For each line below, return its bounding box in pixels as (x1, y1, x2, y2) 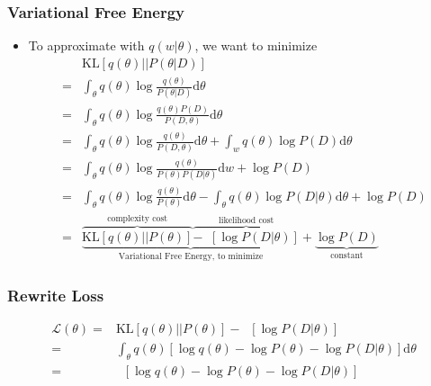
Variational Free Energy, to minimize (118, 252, 264, 262)
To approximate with (28, 36, 145, 55)
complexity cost (107, 213, 168, 223)
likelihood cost (219, 215, 274, 225)
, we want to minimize (194, 36, 318, 55)
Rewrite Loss (7, 283, 104, 306)
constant (330, 251, 364, 261)
